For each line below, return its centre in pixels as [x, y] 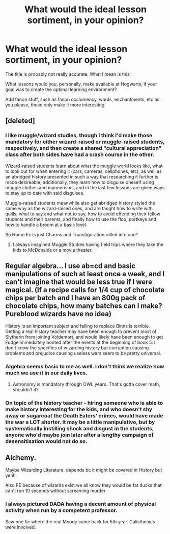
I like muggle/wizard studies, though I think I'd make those [79, 136]
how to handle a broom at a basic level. [46, 225]
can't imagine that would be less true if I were [79, 282]
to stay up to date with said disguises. [45, 193]
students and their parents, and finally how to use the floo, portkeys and [81, 219]
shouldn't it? [26, 389]
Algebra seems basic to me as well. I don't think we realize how [85, 367]
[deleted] [20, 121]
